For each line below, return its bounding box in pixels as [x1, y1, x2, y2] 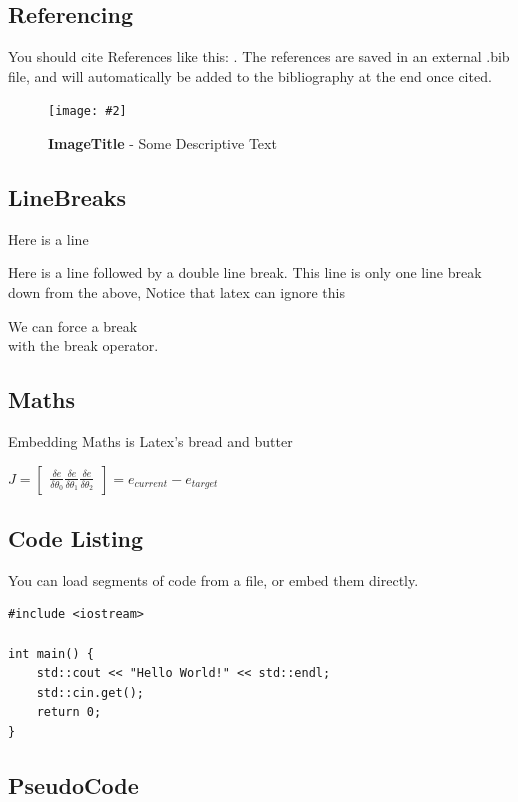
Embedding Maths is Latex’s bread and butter [8, 431, 293, 452]
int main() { [8, 646, 94, 661]
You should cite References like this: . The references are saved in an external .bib [8, 46, 510, 67]
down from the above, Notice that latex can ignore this [8, 282, 345, 303]
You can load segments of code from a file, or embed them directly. [8, 569, 419, 590]
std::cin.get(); [36, 685, 145, 700]
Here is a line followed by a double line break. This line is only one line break [8, 262, 482, 283]
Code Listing [8, 523, 144, 553]
